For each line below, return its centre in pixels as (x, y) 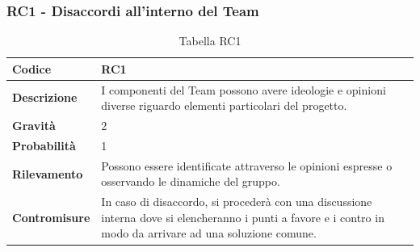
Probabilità (44, 145)
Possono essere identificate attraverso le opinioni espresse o (247, 165)
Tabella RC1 (210, 41)
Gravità (34, 126)
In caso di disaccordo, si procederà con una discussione (237, 202)
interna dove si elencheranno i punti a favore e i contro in (243, 217)
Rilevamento (48, 173)
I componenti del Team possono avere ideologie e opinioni (244, 89)
